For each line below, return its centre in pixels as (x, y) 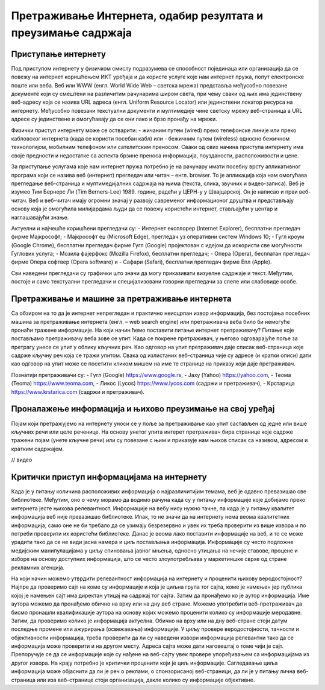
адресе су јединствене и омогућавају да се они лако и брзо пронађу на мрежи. (114, 119)
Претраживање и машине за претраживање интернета (121, 299)
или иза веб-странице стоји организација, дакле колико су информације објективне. (146, 680)
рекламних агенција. (38, 568)
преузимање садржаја (72, 33)
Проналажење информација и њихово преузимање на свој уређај (143, 409)
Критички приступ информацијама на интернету (109, 477)
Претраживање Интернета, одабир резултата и (137, 16)
